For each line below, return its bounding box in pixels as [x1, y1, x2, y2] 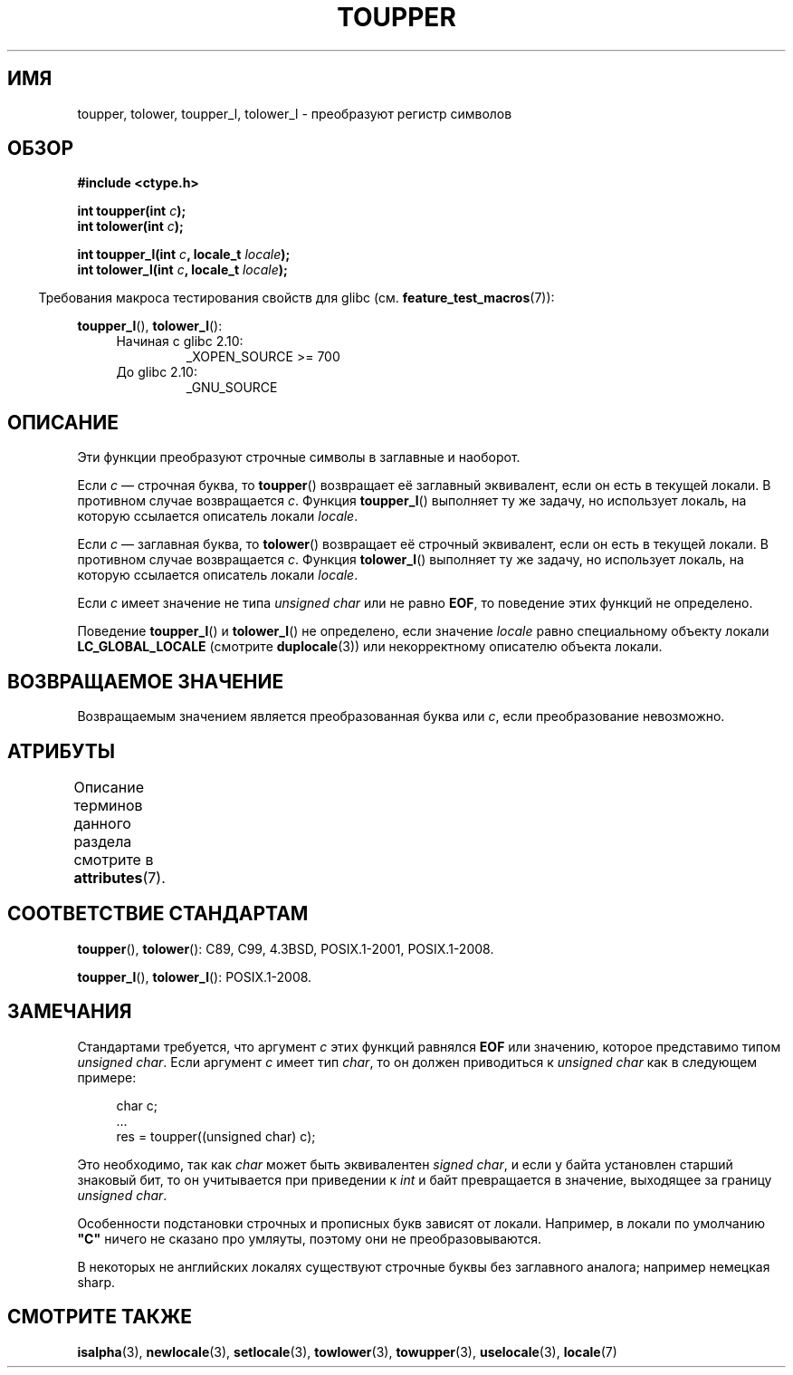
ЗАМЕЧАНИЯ [7, 1000, 132, 1024]
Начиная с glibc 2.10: [116, 333, 244, 350]
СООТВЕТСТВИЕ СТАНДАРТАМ [7, 902, 309, 926]
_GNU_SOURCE [186, 380, 278, 396]
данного [73, 813, 131, 832]
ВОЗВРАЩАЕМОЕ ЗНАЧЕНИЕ [7, 669, 284, 693]
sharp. [77, 1274, 116, 1290]
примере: [77, 1069, 137, 1085]
